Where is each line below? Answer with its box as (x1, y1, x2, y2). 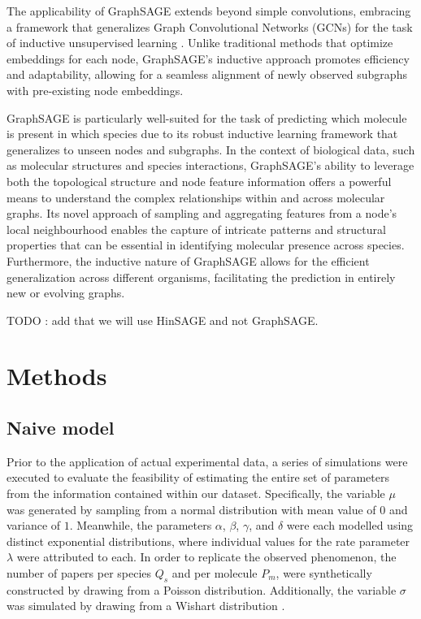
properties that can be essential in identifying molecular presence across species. (7, 236, 405, 253)
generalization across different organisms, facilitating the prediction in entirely (7, 268, 396, 285)
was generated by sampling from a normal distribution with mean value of (7, 500, 376, 517)
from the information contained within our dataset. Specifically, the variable (7, 485, 385, 502)
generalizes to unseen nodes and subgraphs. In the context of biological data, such (7, 141, 415, 158)
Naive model (7, 415, 115, 440)
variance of (7, 517, 61, 534)
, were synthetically (276, 565, 372, 582)
